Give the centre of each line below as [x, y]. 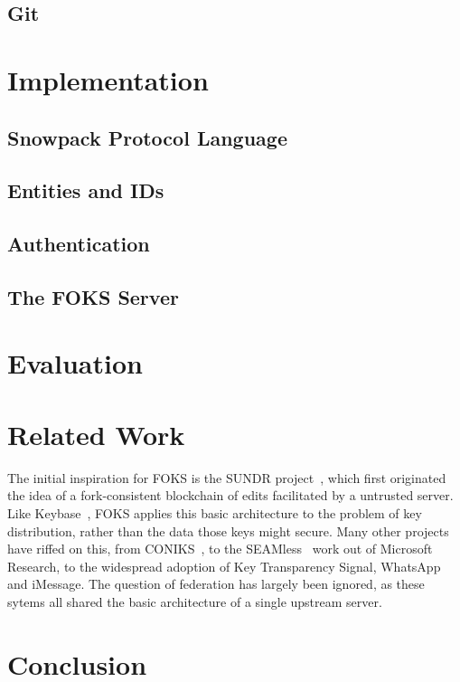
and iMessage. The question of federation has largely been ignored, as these [216, 584]
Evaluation [75, 363]
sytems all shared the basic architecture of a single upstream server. [195, 601]
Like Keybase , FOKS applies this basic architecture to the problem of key [215, 512]
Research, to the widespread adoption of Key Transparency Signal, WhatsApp [224, 566]
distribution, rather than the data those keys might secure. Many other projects [228, 530]
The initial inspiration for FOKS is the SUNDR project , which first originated [227, 477]
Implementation [108, 79]
